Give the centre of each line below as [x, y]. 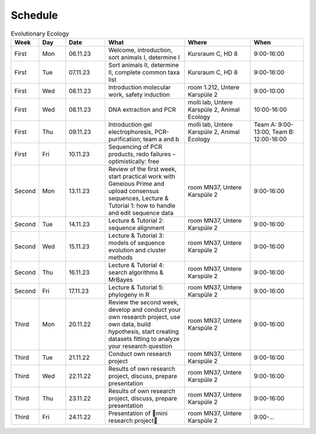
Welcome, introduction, [140, 50]
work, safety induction [139, 95]
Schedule [35, 15]
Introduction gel [130, 124]
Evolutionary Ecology [40, 33]
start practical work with [142, 176]
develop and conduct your [145, 310]
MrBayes [121, 279]
